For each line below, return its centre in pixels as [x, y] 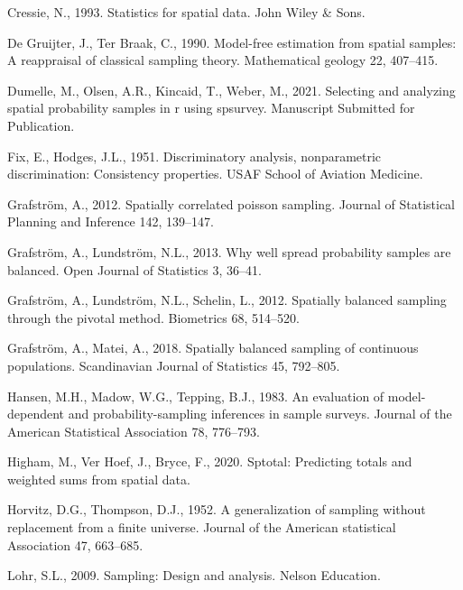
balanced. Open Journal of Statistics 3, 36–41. [134, 269]
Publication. [41, 125]
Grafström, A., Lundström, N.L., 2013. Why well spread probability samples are [229, 251]
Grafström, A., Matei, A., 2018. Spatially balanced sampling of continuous [213, 348]
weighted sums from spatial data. [99, 479]
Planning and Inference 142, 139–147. [111, 221]
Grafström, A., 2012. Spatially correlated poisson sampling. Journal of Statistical [231, 203]
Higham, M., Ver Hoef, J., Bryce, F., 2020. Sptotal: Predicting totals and [210, 461]
